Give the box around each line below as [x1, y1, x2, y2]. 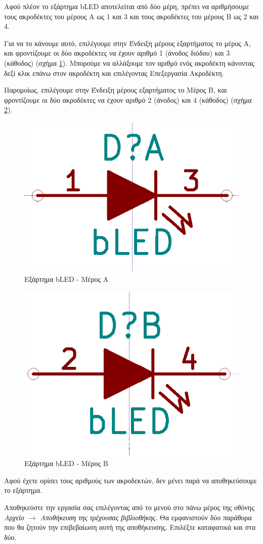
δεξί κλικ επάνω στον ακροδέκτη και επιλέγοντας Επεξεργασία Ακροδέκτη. [4, 67, 224, 78]
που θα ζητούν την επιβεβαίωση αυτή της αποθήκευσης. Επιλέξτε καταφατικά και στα [4, 522, 256, 532]
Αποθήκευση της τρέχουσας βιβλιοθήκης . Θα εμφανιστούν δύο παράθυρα [40, 512, 252, 522]
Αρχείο [4, 512, 24, 522]
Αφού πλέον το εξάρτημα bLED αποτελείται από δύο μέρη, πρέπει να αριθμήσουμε [4, 1, 249, 11]
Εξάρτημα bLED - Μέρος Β [24, 458, 108, 469]
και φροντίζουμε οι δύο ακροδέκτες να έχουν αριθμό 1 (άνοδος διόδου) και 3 [4, 48, 230, 58]
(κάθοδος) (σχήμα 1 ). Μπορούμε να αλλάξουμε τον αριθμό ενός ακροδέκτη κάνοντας [4, 57, 254, 68]
